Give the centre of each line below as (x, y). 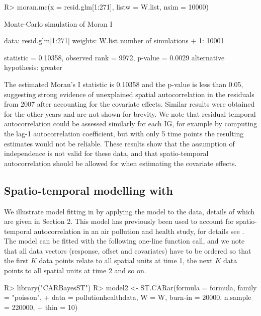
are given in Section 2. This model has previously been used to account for (119, 221)
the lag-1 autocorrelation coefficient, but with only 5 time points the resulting (124, 133)
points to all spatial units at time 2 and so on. (75, 270)
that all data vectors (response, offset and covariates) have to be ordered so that (128, 250)
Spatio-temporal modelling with (89, 190)
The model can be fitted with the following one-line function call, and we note (124, 241)
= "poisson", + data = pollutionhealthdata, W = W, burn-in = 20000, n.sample (128, 297)
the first (16, 260)
